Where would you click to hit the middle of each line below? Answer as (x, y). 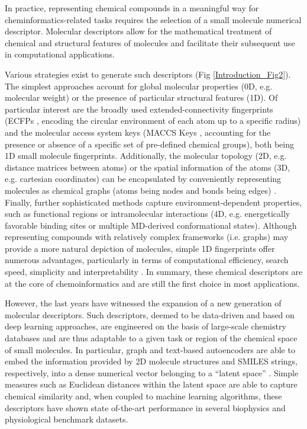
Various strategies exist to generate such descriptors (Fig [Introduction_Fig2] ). (148, 74)
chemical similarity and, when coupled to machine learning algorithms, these (143, 396)
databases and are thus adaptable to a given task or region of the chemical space (151, 338)
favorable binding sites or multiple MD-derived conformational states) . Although (151, 225)
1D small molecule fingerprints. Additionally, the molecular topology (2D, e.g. (146, 156)
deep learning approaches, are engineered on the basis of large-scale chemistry (146, 326)
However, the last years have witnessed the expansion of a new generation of (143, 303)
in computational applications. (60, 54)
